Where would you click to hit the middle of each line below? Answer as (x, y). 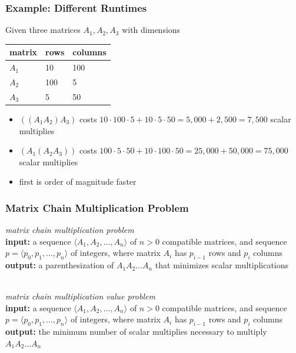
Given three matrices (43, 30)
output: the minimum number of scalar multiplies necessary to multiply (136, 332)
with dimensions (151, 30)
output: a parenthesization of (60, 265)
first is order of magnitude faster (78, 182)
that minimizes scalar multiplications (222, 265)
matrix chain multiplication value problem (80, 296)
